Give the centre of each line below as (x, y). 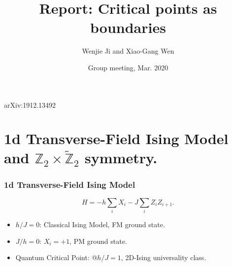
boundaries (128, 27)
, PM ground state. (98, 241)
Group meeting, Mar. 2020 (128, 67)
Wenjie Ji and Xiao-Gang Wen (128, 51)
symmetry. (121, 158)
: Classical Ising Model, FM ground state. (102, 224)
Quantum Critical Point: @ (56, 257)
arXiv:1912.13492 (30, 104)
